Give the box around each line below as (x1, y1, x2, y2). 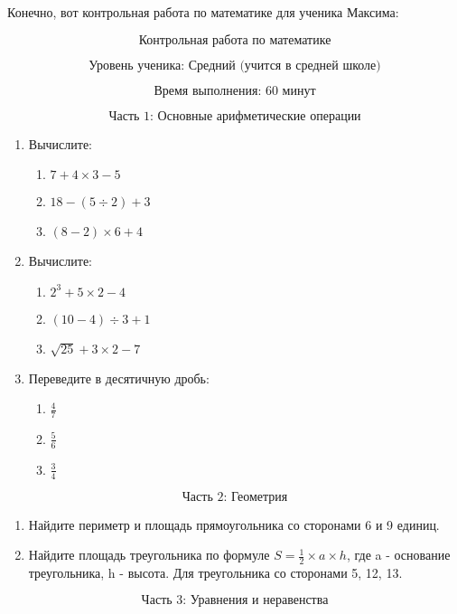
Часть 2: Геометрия (182, 490, 288, 504)
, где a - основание (346, 545, 451, 564)
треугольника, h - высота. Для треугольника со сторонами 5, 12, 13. (28, 563, 403, 582)
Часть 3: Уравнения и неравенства (141, 593, 329, 607)
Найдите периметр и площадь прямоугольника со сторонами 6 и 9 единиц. (28, 515, 440, 534)
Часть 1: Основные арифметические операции (108, 109, 361, 123)
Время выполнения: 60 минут (154, 84, 316, 98)
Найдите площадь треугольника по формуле (28, 545, 270, 564)
